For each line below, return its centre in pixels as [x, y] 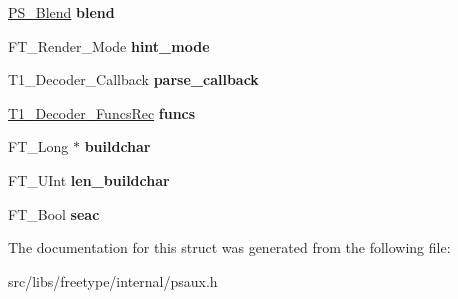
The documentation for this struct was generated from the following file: [229, 247]
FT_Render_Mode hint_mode [109, 45]
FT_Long [38, 146]
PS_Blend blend [61, 12]
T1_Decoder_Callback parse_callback [133, 79]
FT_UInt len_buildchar [89, 179]
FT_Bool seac [54, 213]
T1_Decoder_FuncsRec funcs [102, 112]
